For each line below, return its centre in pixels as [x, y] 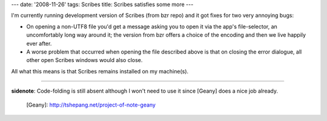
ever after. [39, 43]
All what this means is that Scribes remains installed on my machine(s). [100, 71]
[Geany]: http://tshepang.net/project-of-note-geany [91, 105]
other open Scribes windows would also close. [84, 60]
